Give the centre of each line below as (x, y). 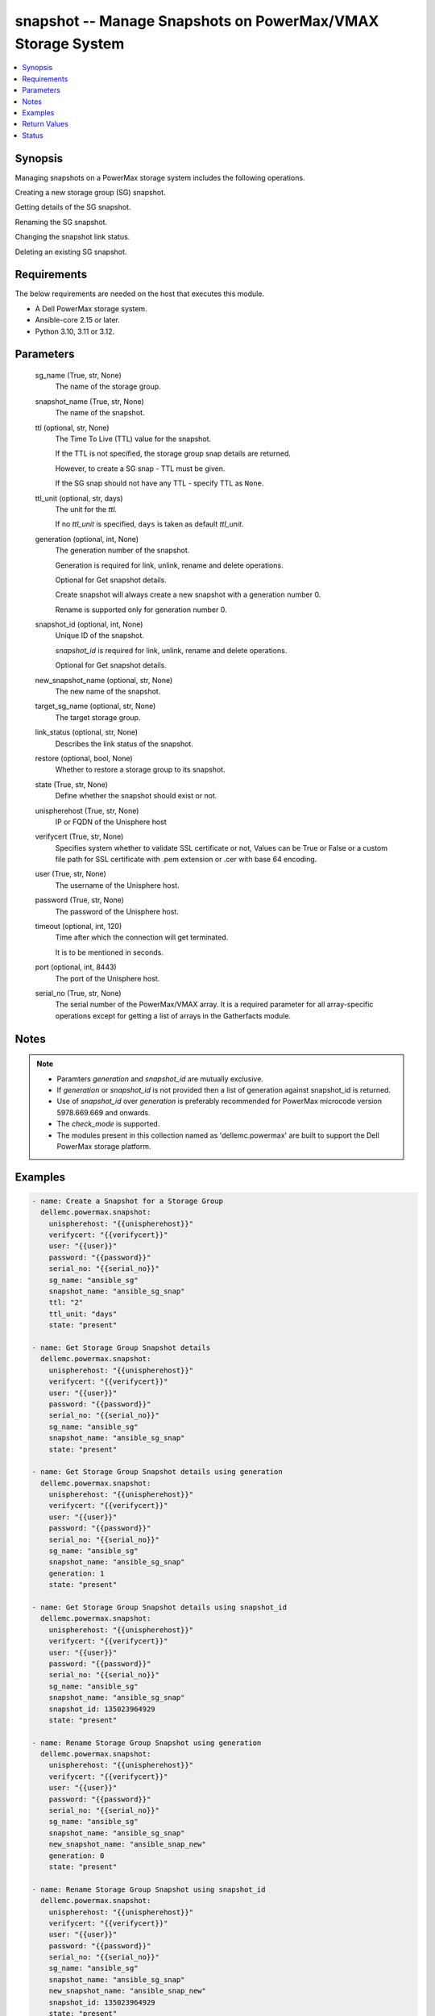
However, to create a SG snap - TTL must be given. (140, 469)
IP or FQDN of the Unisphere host (111, 822)
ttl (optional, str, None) (72, 427)
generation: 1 (77, 1573)
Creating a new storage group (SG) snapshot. (90, 192)
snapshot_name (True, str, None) (89, 401)
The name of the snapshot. (100, 413)
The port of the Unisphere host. (108, 978)
